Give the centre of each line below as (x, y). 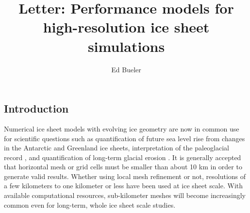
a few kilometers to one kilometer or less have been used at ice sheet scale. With (124, 186)
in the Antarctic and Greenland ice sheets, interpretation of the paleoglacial (117, 148)
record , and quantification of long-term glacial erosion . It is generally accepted (123, 157)
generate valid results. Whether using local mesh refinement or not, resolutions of (125, 176)
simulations (126, 46)
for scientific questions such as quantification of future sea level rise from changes (125, 138)
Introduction (36, 108)
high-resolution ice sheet (126, 27)
